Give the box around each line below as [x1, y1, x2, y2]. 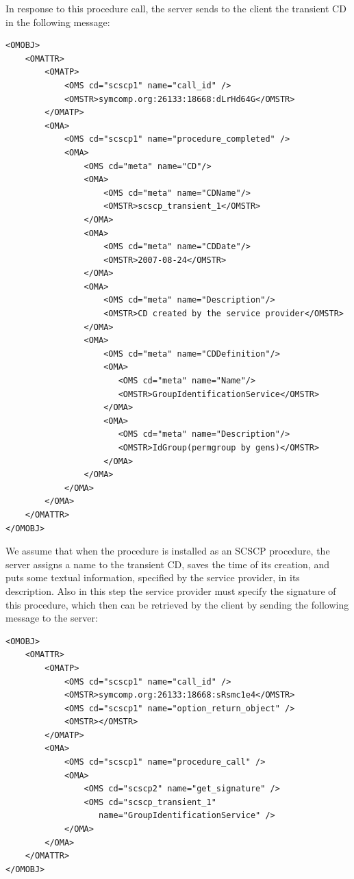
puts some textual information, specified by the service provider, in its [5, 570, 300, 585]
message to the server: [5, 611, 98, 625]
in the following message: [5, 14, 110, 29]
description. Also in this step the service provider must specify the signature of [5, 583, 336, 598]
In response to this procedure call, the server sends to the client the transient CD [5, 1, 346, 15]
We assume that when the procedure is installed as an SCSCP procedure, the [5, 544, 330, 558]
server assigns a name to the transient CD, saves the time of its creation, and [5, 557, 330, 571]
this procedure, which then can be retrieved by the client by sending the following [5, 597, 349, 611]
